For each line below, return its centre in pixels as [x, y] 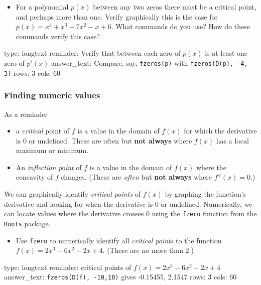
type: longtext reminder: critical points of [68, 267]
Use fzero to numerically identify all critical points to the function [119, 240]
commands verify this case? [58, 36]
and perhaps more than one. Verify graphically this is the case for [117, 16]
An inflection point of [49, 167]
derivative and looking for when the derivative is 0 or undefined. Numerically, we [128, 203]
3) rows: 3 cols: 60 [32, 73]
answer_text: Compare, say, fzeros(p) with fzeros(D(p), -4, [150, 62]
